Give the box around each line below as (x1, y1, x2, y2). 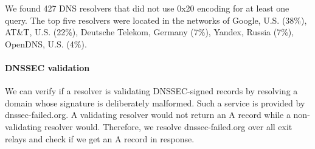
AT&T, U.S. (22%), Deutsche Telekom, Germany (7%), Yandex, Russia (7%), (5, 26, 294, 38)
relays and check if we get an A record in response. (5, 132, 195, 145)
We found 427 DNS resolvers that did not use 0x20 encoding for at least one (5, 2, 289, 14)
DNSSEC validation (5, 61, 90, 74)
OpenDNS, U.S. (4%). (5, 37, 87, 50)
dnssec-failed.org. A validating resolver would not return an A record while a (5, 108, 291, 121)
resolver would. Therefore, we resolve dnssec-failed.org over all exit (44, 120, 292, 133)
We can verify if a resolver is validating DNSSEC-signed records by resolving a (5, 85, 298, 97)
